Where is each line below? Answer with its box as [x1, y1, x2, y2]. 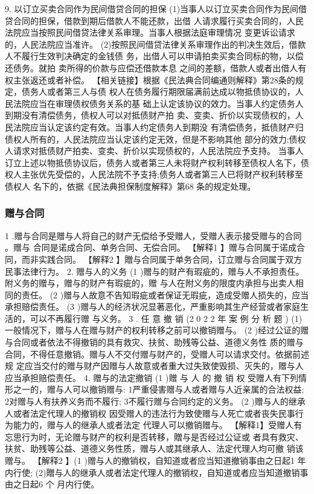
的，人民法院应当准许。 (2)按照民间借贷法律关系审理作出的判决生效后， [5, 37, 289, 50]
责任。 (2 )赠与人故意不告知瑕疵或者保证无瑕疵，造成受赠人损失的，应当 [21, 288, 309, 301]
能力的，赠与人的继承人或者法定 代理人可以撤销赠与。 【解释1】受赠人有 [13, 419, 303, 431]
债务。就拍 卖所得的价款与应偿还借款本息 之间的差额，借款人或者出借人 [13, 61, 298, 74]
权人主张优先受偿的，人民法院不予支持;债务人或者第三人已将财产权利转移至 [5, 168, 303, 181]
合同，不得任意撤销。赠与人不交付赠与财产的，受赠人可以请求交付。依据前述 [5, 347, 309, 360]
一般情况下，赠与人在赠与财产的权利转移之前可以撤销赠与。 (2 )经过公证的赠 [5, 324, 309, 336]
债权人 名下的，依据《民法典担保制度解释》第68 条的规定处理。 [5, 179, 256, 192]
